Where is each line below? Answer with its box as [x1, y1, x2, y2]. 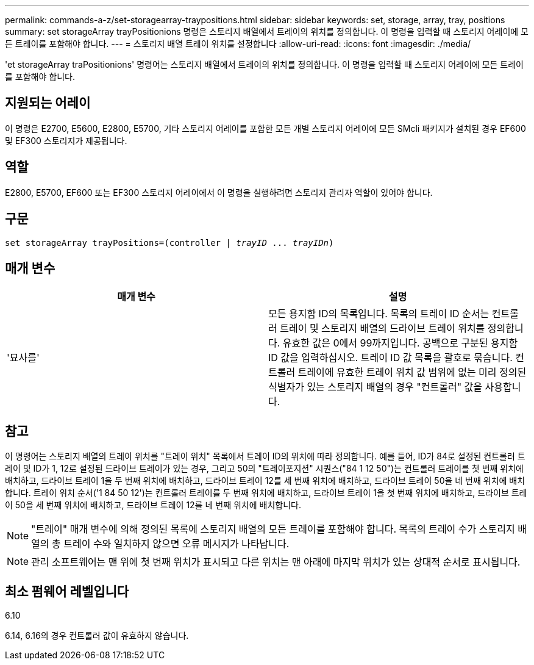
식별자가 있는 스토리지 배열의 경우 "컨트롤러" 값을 [268, 381, 483, 394]
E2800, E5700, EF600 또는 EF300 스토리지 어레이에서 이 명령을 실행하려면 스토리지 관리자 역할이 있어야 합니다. [5, 187, 433, 198]
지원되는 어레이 [5, 95, 91, 111]
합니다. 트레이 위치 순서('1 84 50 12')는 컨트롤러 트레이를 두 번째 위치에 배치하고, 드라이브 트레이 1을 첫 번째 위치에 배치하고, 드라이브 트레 [5, 487, 527, 498]
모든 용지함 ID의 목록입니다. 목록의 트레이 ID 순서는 [268, 307, 489, 320]
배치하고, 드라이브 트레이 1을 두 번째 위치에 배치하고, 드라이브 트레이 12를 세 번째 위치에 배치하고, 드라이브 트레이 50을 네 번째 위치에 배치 [5, 475, 525, 486]
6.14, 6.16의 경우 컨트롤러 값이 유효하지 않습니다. [5, 630, 189, 641]
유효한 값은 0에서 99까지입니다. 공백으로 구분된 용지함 [282, 337, 518, 350]
